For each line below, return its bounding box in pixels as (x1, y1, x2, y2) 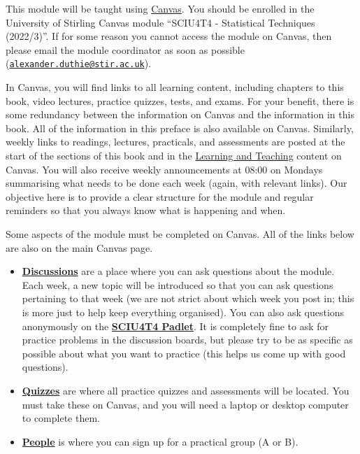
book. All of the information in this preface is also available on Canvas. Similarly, (6, 120, 354, 135)
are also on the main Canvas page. (6, 240, 153, 255)
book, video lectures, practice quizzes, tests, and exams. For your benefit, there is (6, 93, 354, 108)
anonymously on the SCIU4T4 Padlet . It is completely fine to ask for (22, 318, 329, 333)
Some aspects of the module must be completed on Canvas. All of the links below (6, 226, 354, 241)
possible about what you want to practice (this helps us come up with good (22, 346, 346, 360)
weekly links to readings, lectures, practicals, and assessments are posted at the (6, 134, 345, 149)
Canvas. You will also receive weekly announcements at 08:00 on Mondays (6, 162, 323, 176)
